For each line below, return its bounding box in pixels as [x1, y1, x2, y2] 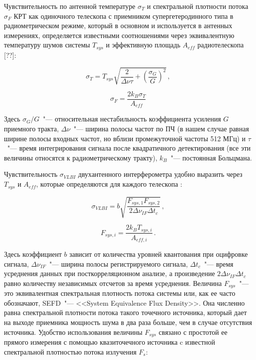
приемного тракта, [4, 123, 59, 134]
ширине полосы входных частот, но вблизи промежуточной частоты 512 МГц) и [4, 133, 246, 143]
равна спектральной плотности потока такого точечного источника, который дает [4, 307, 247, 318]
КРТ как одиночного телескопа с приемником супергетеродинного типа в [13, 10, 233, 21]
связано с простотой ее [158, 326, 227, 337]
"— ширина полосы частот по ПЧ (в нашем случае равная [73, 123, 249, 134]
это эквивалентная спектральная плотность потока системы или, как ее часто [4, 288, 236, 298]
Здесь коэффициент [4, 248, 62, 259]
